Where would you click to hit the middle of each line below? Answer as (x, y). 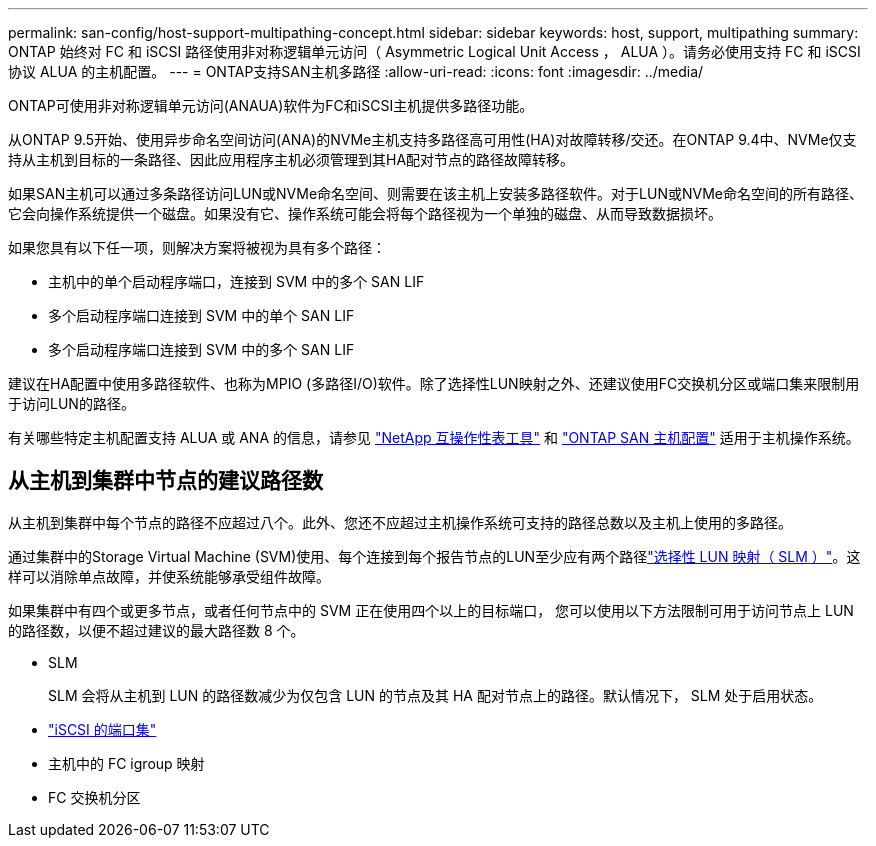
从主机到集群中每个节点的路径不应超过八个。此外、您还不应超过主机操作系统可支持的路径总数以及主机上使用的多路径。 (400, 522)
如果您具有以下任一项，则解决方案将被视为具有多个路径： (197, 247)
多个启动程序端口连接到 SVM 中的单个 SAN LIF (201, 315)
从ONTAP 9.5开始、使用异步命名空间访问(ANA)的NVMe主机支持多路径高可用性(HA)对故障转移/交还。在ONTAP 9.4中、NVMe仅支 (432, 139)
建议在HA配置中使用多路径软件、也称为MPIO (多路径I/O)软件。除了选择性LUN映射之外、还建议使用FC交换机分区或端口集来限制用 (434, 383)
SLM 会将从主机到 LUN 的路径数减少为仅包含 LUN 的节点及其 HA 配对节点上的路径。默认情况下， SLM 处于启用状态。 (435, 695)
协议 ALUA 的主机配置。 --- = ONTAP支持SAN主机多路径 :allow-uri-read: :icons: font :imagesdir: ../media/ (356, 71)
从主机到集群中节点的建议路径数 (165, 481)
